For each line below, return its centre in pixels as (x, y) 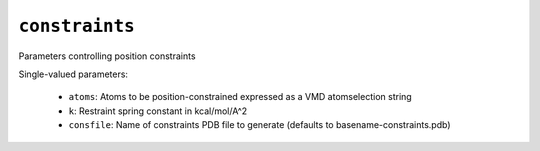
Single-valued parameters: (73, 74)
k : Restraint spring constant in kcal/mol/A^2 (158, 111)
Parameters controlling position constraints (107, 56)
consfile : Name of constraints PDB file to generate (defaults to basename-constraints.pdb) (259, 125)
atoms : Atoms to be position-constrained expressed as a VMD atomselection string (240, 97)
